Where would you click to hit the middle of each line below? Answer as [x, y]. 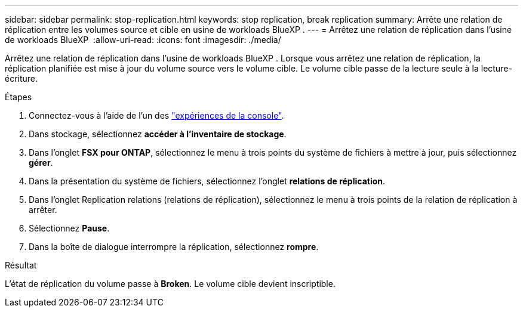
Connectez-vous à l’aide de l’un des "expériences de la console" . [156, 115]
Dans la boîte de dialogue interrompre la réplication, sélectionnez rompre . [174, 247]
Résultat [21, 265]
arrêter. [43, 210]
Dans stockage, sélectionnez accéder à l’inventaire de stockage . [158, 134]
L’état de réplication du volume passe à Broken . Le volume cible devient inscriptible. [170, 284]
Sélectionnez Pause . [69, 228]
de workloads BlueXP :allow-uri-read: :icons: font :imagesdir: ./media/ [143, 40]
